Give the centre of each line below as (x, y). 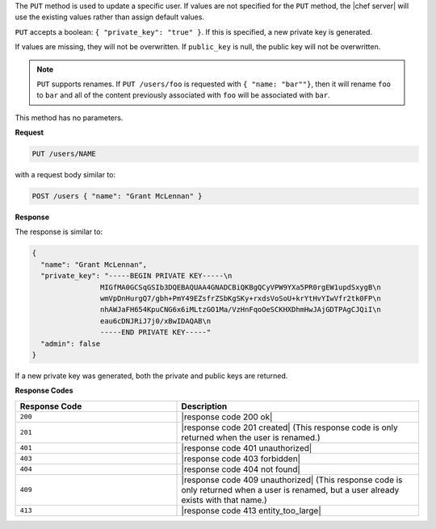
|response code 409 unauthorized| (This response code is (292, 480)
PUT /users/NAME (64, 154)
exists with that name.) (224, 500)
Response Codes (44, 390)
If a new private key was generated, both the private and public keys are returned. (151, 376)
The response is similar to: (59, 232)
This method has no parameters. (69, 118)
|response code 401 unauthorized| (247, 448)
